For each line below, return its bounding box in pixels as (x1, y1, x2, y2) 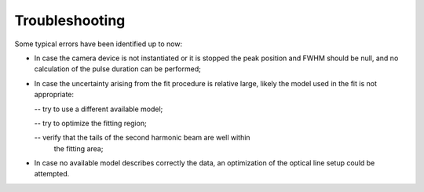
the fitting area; (53, 143, 104, 153)
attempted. (34, 169, 70, 179)
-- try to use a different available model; (34, 104, 163, 114)
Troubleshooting (14, 12, 126, 29)
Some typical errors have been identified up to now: (14, 39, 183, 49)
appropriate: (34, 90, 75, 100)
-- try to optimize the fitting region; (34, 118, 147, 128)
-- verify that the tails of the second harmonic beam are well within (34, 133, 250, 143)
